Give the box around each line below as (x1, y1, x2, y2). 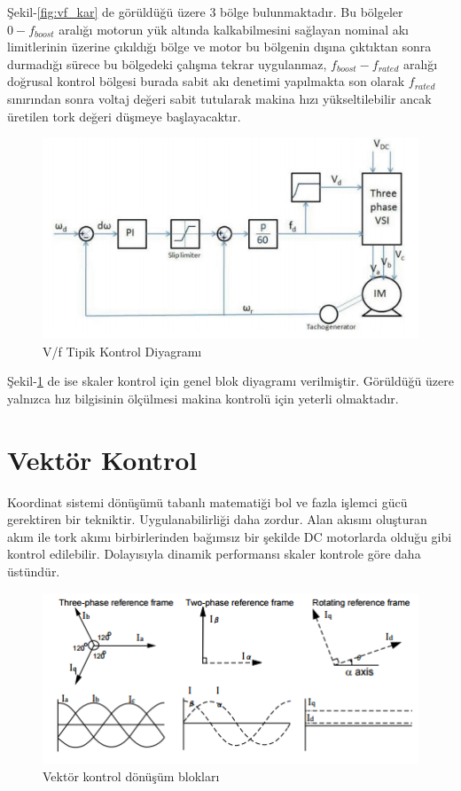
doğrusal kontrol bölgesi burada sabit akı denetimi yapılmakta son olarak (7, 72, 405, 90)
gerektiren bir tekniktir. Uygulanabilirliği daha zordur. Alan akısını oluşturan (7, 510, 427, 529)
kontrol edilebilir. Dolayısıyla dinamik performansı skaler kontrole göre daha (7, 544, 421, 563)
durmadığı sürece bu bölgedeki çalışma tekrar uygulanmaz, (7, 54, 327, 73)
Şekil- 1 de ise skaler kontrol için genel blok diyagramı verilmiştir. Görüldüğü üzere (7, 372, 454, 390)
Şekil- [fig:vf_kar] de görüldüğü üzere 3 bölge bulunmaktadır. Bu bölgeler (7, 3, 403, 20)
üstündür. (7, 562, 60, 581)
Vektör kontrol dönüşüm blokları (43, 767, 220, 786)
